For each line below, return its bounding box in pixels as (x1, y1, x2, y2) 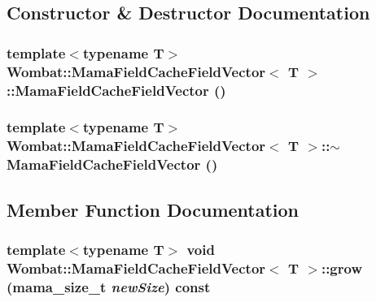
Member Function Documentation (7, 196, 299, 222)
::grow (321, 257, 362, 278)
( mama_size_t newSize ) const (7, 276, 211, 296)
